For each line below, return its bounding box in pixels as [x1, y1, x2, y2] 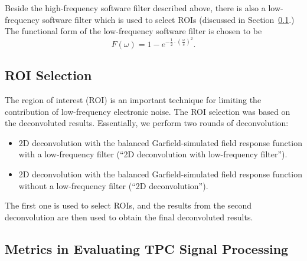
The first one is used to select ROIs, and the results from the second [5, 199, 252, 212]
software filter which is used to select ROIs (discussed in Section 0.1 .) [42, 13, 295, 25]
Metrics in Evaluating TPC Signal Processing [5, 239, 289, 257]
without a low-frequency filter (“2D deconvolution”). [18, 179, 208, 191]
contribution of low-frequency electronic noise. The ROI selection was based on [5, 105, 290, 117]
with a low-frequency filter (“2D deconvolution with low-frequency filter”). [18, 148, 288, 160]
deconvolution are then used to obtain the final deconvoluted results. [5, 210, 253, 223]
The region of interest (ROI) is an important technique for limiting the [5, 94, 262, 106]
